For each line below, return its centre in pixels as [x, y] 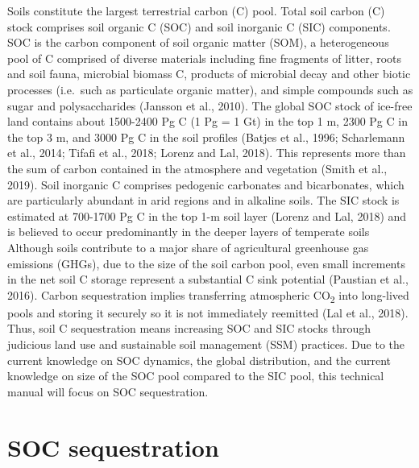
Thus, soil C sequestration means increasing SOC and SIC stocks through [189, 328]
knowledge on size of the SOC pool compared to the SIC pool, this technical [196, 376]
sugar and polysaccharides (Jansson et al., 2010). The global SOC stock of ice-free [210, 105]
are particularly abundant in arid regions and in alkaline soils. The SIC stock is [203, 200]
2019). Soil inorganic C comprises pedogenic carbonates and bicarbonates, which [206, 184]
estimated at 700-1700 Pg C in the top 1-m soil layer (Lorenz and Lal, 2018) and [207, 215]
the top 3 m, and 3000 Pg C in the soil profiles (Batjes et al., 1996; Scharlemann [206, 137]
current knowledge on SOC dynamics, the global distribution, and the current [199, 360]
